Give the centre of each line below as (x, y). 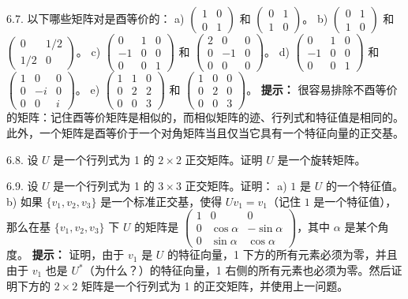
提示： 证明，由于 (78, 254)
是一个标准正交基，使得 (161, 201)
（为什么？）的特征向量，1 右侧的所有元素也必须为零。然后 (237, 270)
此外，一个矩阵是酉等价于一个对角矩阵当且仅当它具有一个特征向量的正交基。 (205, 132)
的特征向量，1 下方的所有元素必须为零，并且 (283, 254)
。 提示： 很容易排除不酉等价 (322, 89)
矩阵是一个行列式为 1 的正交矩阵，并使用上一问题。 (215, 285)
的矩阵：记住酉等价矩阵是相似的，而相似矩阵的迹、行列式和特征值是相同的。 (205, 117)
